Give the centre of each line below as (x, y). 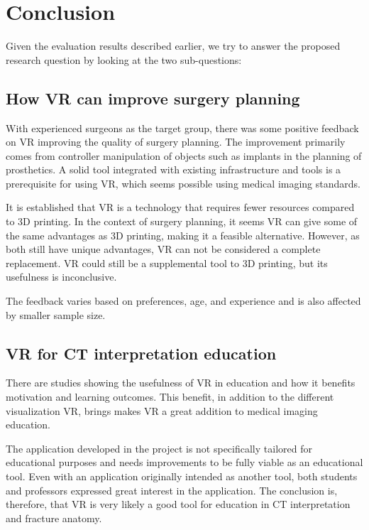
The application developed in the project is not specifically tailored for (159, 448)
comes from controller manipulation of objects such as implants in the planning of (184, 155)
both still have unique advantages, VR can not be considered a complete (163, 249)
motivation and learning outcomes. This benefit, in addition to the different (170, 397)
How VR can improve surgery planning (153, 98)
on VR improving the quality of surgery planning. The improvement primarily (176, 142)
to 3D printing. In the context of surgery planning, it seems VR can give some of (182, 221)
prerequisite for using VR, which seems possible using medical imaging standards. (183, 183)
